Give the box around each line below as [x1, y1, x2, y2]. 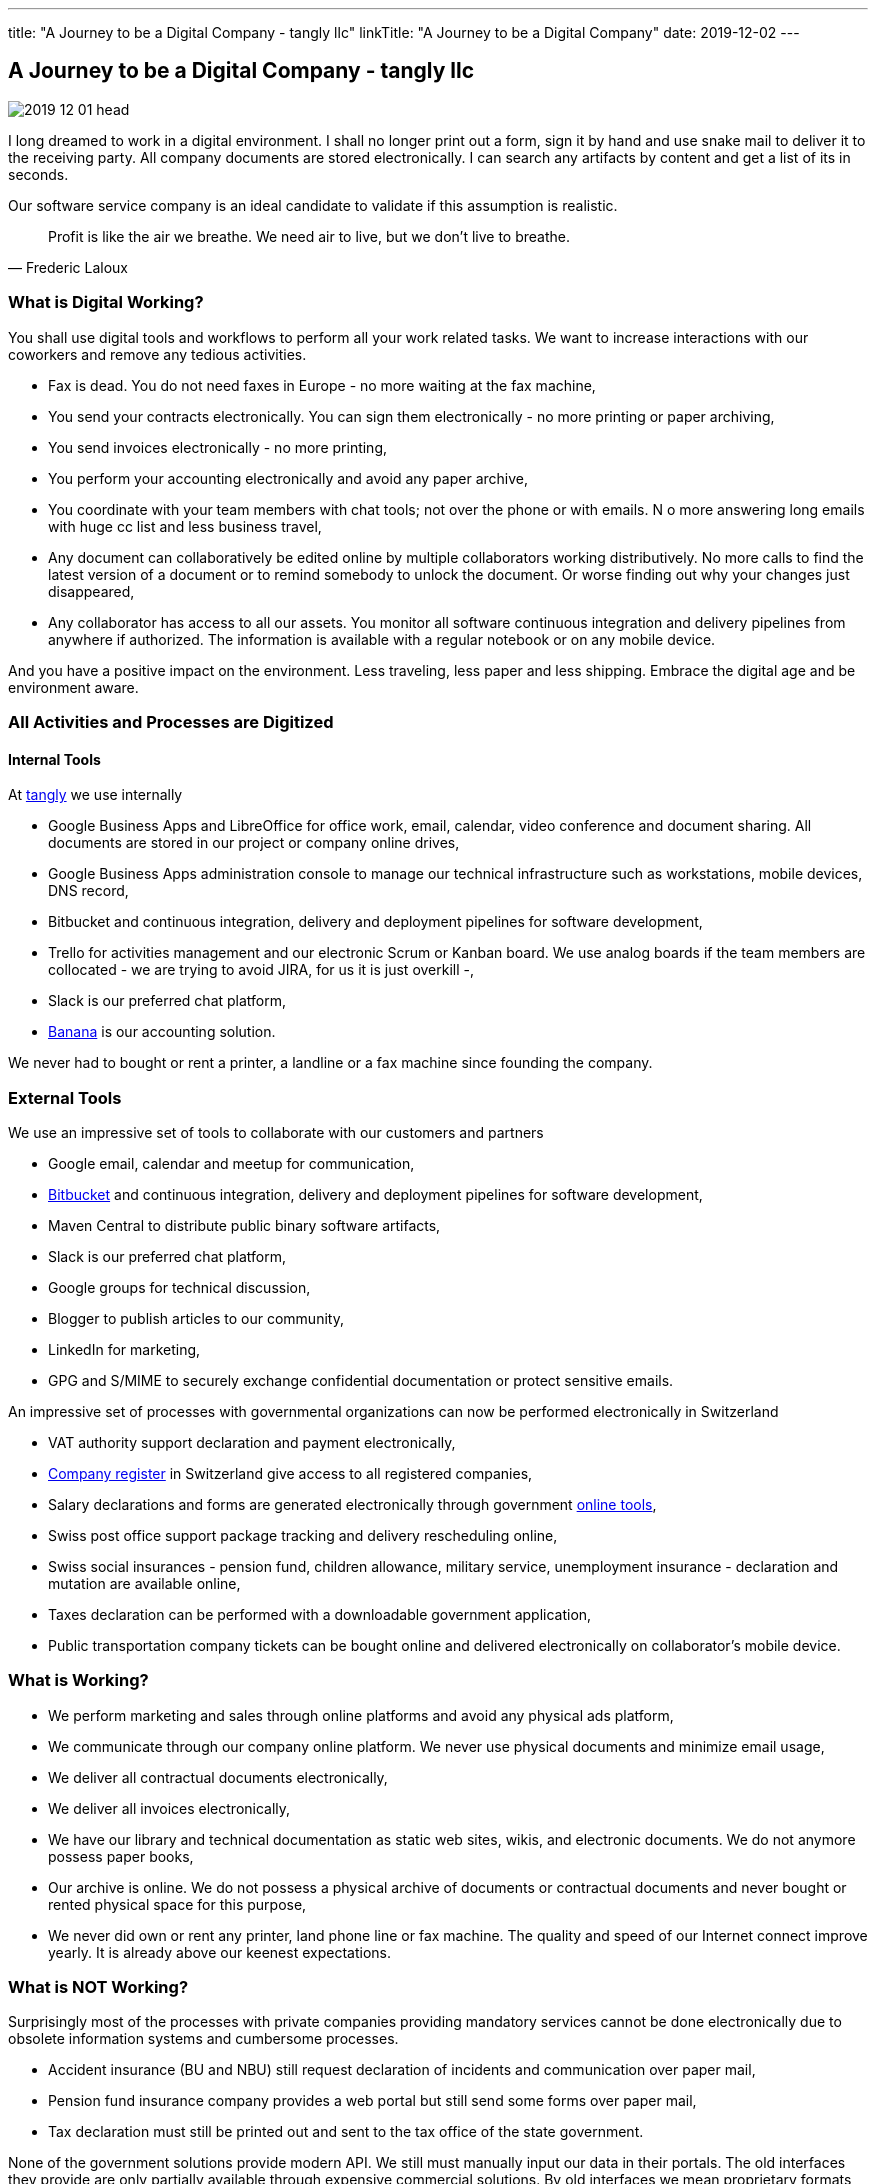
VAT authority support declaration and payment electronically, [48, 1433, 456, 1451]
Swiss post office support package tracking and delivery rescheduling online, [48, 1526, 558, 1544]
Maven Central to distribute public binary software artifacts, [48, 1216, 441, 1234]
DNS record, [48, 882, 129, 900]
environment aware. [8, 678, 139, 696]
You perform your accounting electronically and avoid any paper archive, [48, 469, 528, 487]
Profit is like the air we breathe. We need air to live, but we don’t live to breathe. [48, 227, 571, 245]
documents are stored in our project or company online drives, [48, 834, 460, 852]
